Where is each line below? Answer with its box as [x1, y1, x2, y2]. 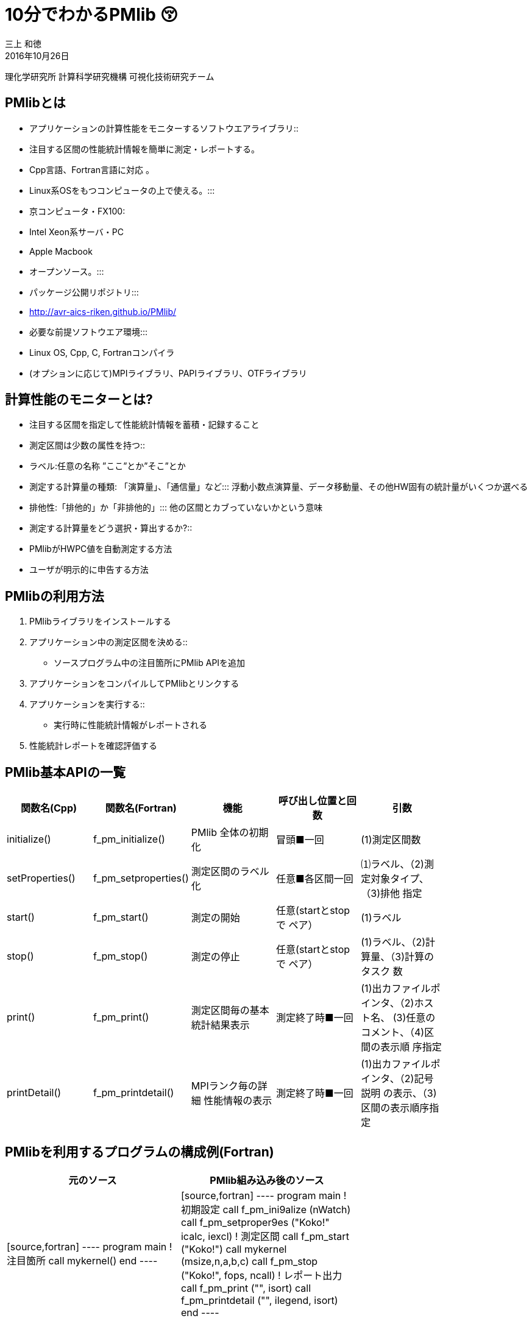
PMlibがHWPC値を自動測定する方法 [29, 544, 172, 554]
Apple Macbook [29, 246, 93, 257]
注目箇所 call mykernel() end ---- [7, 1254, 158, 1267]
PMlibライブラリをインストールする [29, 616, 171, 627]
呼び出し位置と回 [278, 795, 356, 807]
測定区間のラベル [191, 865, 269, 878]
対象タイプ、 [371, 873, 429, 885]
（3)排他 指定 [361, 887, 422, 900]
